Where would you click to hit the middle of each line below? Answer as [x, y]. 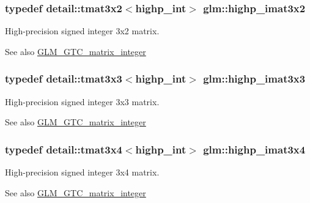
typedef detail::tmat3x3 [64, 79]
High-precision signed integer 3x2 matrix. [82, 31]
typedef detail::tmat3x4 [64, 149]
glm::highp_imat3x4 [254, 149]
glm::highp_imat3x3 [254, 79]
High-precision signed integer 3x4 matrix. [82, 172]
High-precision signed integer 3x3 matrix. [82, 101]
